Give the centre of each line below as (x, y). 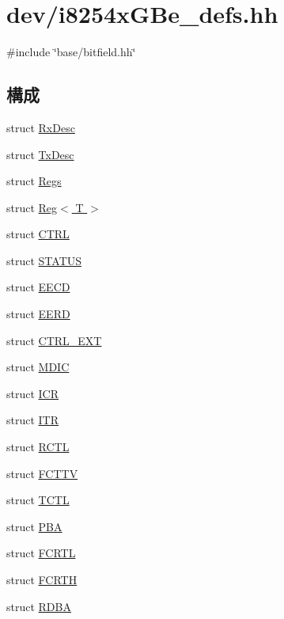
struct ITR (33, 420)
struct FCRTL (41, 553)
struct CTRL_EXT (54, 340)
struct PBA (34, 526)
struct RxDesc (41, 127)
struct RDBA (39, 606)
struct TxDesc (40, 154)
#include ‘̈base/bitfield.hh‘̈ (71, 52)
